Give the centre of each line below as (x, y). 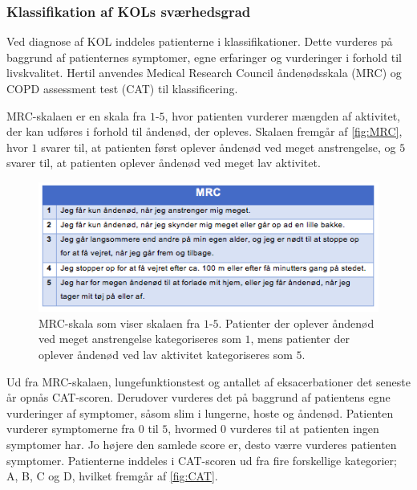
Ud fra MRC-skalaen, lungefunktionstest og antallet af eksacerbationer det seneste (208, 381)
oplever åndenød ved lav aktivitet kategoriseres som (166, 354)
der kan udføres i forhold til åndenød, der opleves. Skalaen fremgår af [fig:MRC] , (204, 131)
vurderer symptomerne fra (71, 429)
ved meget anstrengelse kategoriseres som (140, 339)
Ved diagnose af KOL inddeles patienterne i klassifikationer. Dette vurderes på (200, 41)
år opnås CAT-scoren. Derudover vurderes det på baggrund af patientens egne (198, 397)
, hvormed (192, 429)
